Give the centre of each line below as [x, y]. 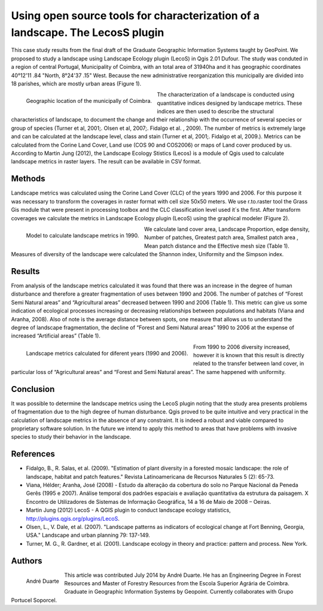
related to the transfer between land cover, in [249, 364]
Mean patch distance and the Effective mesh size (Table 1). [217, 246]
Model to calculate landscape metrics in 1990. [83, 235]
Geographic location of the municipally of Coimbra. [89, 101]
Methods [28, 179]
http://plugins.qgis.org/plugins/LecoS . [73, 518]
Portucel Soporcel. [34, 600]
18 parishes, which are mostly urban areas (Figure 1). [76, 83]
